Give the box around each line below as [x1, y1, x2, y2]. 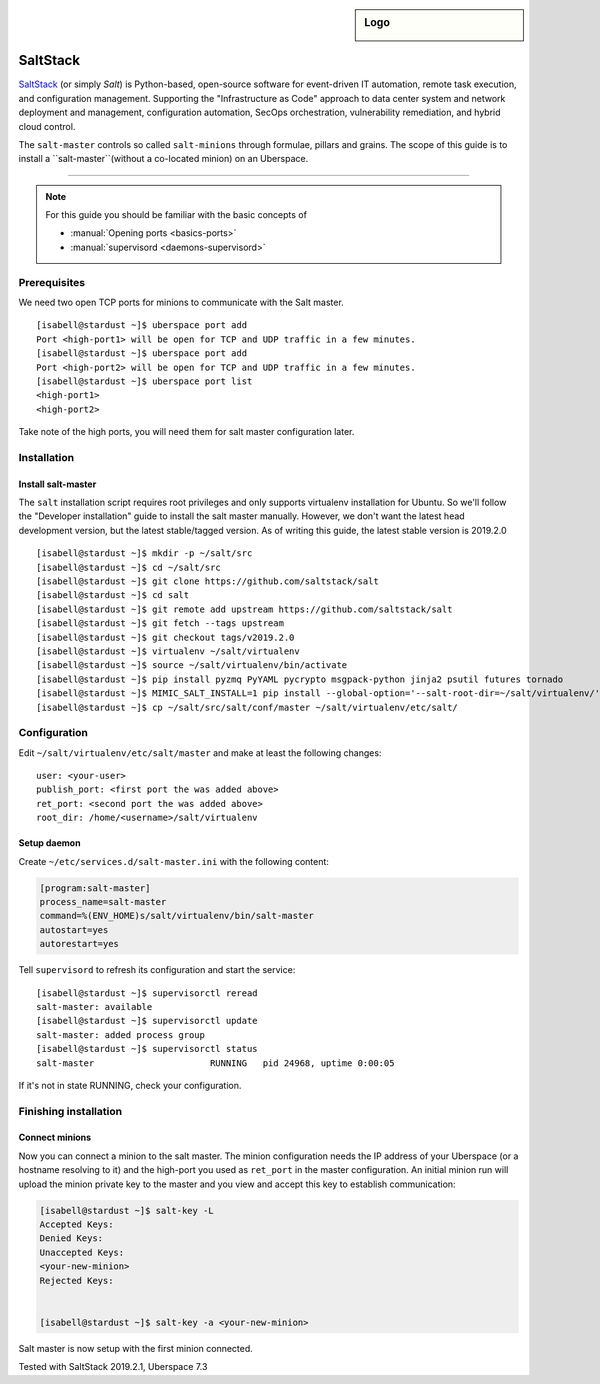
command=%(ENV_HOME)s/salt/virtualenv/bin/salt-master [39, 910, 314, 922]
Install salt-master [18, 478, 97, 490]
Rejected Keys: [39, 1275, 114, 1286]
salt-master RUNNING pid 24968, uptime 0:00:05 [36, 1057, 395, 1069]
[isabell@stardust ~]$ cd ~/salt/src [36, 561, 222, 573]
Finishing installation [18, 1104, 123, 1118]
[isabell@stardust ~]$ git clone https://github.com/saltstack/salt [36, 576, 379, 587]
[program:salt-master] [39, 882, 151, 894]
